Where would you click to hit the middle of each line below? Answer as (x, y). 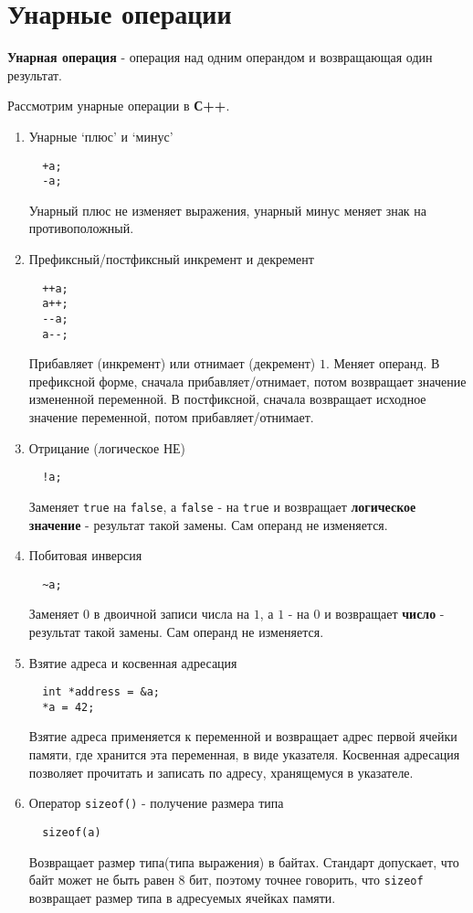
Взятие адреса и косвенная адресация (133, 662)
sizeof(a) (72, 832)
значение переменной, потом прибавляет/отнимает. (171, 417)
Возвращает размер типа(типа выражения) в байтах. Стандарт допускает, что (244, 861)
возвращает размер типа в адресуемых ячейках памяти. (182, 897)
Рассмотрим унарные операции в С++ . (119, 106)
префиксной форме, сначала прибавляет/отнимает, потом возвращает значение (247, 381)
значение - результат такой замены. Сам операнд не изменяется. (208, 524)
